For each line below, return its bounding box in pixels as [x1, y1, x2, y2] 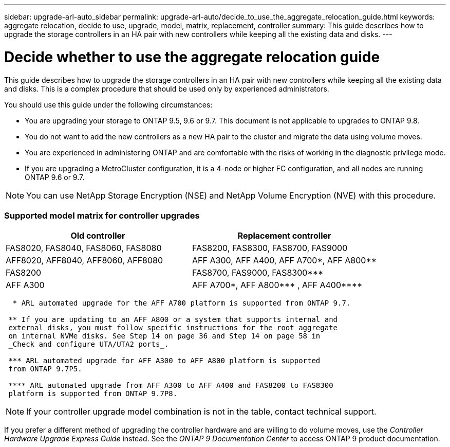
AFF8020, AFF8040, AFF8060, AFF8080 [6, 255, 163, 266]
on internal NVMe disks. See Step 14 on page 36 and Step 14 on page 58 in [8, 332, 321, 341]
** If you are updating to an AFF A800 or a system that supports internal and [8, 315, 338, 324]
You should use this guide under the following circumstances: [4, 100, 213, 109]
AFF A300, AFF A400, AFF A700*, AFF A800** [192, 255, 377, 266]
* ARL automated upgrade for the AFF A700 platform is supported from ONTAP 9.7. [12, 299, 351, 308]
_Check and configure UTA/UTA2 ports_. [8, 340, 169, 349]
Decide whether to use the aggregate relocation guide [4, 48, 380, 66]
